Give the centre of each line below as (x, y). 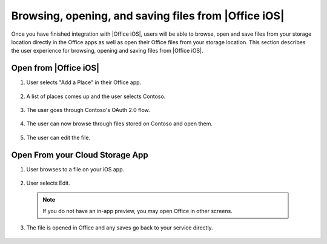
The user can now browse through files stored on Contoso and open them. (120, 124)
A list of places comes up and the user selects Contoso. (96, 96)
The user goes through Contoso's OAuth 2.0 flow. (88, 110)
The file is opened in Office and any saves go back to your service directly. (120, 228)
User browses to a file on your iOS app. (75, 169)
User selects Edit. (48, 183)
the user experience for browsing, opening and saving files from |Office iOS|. (107, 51)
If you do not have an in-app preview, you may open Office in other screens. (137, 211)
